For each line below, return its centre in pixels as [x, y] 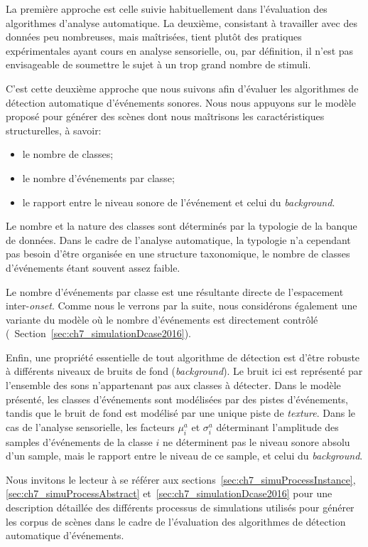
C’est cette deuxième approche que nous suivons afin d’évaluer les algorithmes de [182, 88]
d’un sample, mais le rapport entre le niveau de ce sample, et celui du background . [184, 456]
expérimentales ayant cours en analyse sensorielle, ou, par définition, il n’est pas [180, 50]
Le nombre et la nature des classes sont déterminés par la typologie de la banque [182, 226]
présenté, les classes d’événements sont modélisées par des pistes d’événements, [177, 399]
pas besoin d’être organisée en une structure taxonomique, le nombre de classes [178, 254]
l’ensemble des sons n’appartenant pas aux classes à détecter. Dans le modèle [173, 385]
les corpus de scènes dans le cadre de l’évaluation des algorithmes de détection [176, 521]
